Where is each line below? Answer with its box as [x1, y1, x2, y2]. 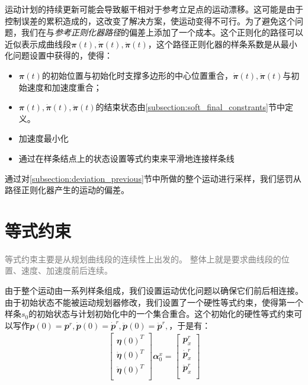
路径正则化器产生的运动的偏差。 [5, 184, 129, 196]
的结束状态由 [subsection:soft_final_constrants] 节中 [95, 101, 285, 113]
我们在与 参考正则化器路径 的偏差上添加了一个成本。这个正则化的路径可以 [21, 26, 303, 38]
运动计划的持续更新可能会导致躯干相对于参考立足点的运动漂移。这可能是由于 [5, 3, 303, 15]
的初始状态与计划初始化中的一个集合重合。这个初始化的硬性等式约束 [28, 307, 294, 320]
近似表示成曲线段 [5, 37, 71, 50]
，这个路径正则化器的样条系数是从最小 [147, 37, 297, 50]
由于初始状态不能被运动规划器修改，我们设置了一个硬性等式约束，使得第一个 [5, 296, 303, 308]
